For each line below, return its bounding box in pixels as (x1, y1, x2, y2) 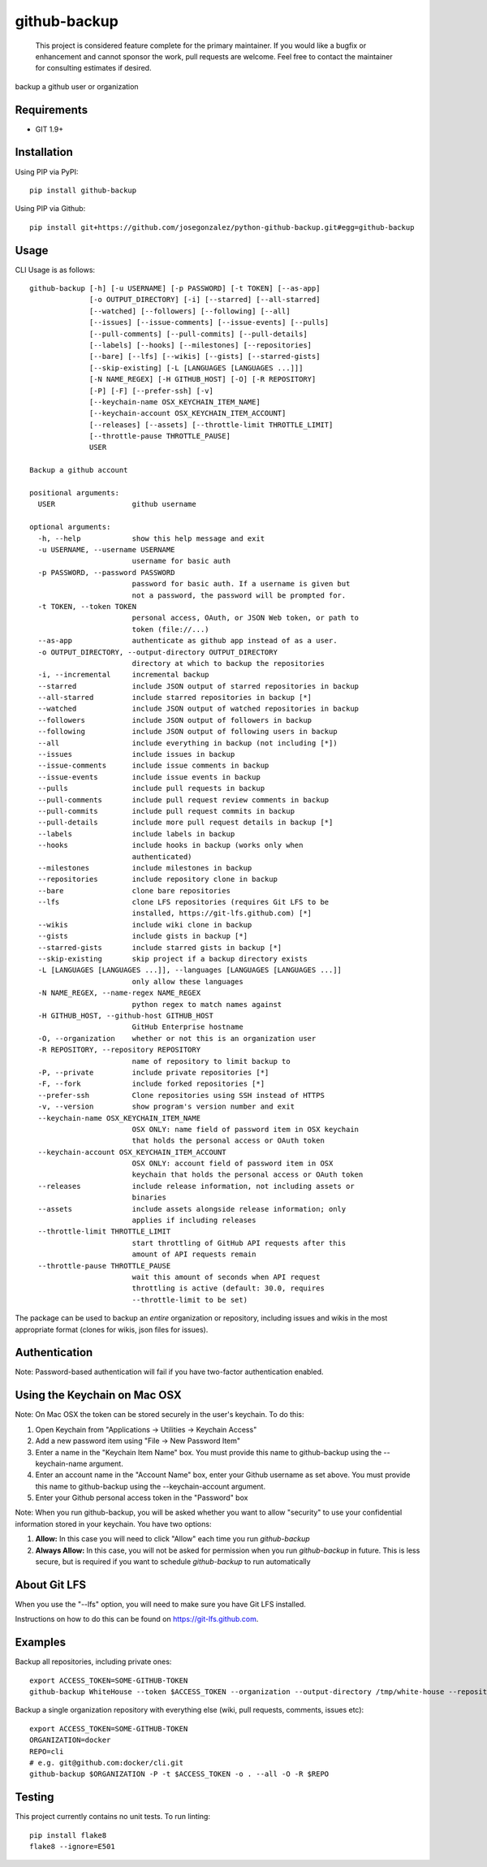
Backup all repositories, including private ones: (15, 1657, 172, 1666)
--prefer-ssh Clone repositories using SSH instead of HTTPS (37, 1091, 325, 1100)
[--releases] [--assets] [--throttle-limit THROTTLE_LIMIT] (89, 420, 334, 430)
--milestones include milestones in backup (37, 863, 252, 872)
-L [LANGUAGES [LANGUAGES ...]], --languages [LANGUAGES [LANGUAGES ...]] (37, 966, 343, 975)
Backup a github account (29, 465, 128, 475)
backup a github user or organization (15, 81, 139, 91)
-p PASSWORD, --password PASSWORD (37, 568, 175, 577)
